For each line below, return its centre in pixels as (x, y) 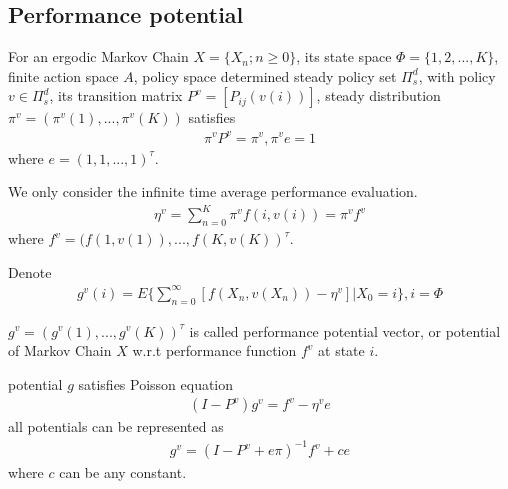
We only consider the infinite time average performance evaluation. (213, 191)
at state (341, 350)
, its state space (344, 56)
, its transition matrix (116, 95)
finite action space (63, 75)
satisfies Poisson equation (156, 383)
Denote (30, 271)
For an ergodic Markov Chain (98, 56)
